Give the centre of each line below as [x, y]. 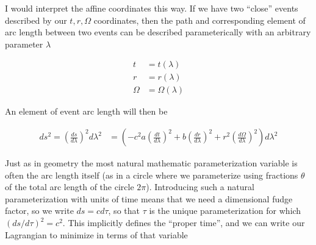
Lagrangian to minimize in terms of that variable [96, 234]
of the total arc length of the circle [70, 187]
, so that [124, 211]
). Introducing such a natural [200, 187]
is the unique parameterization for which [225, 211]
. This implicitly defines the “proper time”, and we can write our [184, 223]
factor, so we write [39, 211]
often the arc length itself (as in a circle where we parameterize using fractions [152, 175]
